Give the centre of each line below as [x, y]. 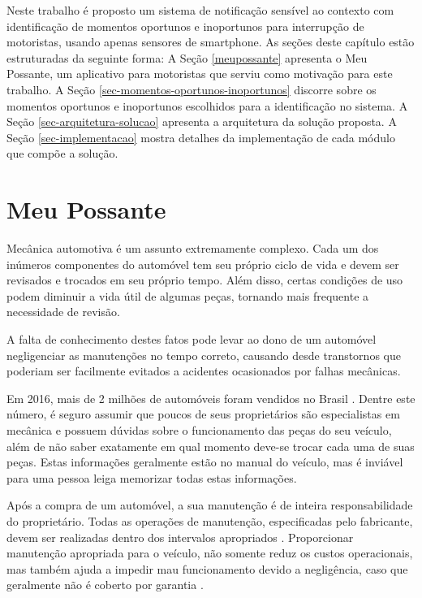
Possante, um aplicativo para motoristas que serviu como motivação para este [200, 74]
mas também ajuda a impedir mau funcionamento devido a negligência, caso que [207, 568]
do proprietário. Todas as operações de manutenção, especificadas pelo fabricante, [210, 520]
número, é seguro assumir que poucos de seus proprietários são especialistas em [203, 414]
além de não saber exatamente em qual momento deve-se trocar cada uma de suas [211, 446]
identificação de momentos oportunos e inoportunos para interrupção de [185, 26]
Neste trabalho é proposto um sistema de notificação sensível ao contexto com [200, 10]
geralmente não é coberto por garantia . [105, 585]
